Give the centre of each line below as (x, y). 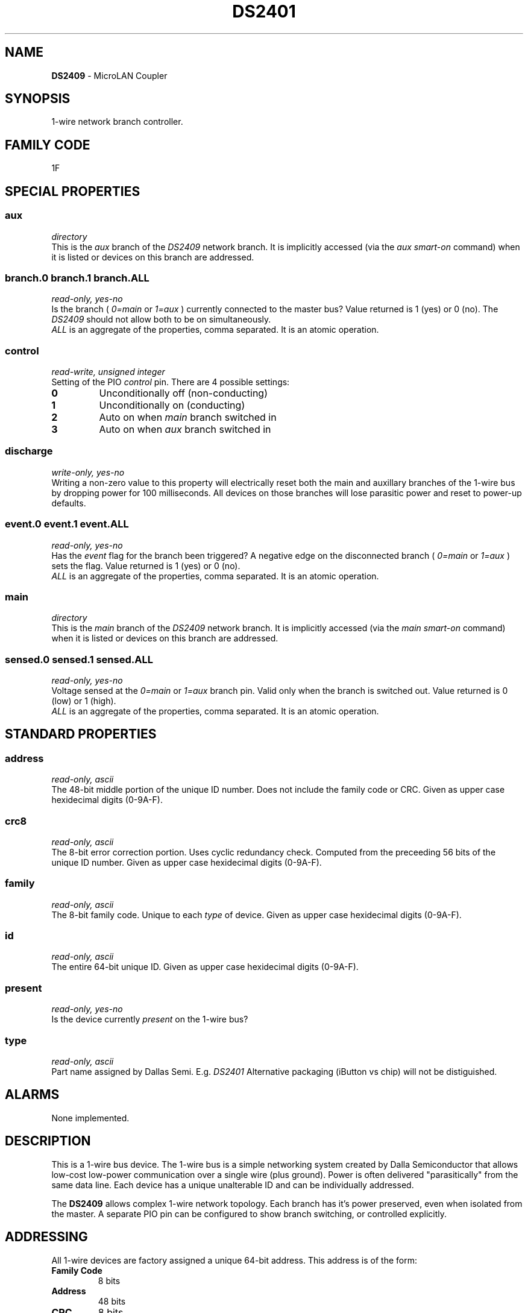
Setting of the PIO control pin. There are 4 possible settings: (171, 382)
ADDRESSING (46, 1237)
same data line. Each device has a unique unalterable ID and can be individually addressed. (233, 1185)
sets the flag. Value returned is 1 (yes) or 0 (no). (146, 565)
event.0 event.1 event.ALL (67, 524)
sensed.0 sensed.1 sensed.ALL (79, 659)
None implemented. (90, 1118)
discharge (29, 451)
